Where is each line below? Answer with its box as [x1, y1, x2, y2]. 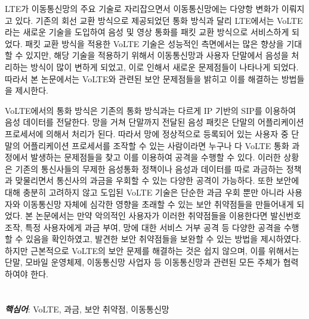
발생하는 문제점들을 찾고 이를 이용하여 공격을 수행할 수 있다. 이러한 [30, 151, 281, 163]
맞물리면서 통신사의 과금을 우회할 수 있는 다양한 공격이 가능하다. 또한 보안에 [15, 174, 299, 187]
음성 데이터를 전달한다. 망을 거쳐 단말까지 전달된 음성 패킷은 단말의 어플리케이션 [5, 116, 304, 128]
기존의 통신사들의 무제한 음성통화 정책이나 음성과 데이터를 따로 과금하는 [15, 162, 283, 175]
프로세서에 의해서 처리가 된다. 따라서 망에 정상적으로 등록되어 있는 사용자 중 [5, 127, 289, 140]
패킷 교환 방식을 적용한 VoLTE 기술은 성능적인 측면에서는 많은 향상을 [25, 37, 284, 49]
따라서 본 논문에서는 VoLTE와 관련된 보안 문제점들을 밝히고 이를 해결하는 [5, 72, 279, 85]
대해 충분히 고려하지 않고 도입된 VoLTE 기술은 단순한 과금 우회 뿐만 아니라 [5, 185, 285, 198]
